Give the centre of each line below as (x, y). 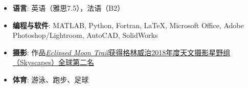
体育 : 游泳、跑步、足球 (51, 79)
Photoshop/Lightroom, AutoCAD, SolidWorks (85, 35)
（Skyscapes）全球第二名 (53, 62)
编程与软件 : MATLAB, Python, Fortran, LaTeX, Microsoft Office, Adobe (128, 25)
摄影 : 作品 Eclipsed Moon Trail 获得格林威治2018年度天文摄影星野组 (121, 52)
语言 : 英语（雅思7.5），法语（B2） (69, 8)
